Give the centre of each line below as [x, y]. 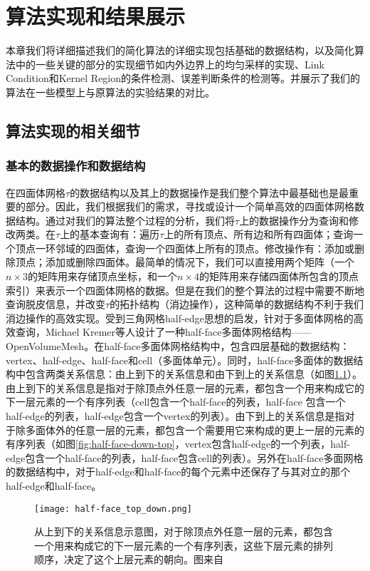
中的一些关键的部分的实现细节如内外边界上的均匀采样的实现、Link [170, 64]
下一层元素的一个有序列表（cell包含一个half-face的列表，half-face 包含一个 [176, 402]
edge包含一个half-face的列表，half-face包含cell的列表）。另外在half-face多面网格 [185, 457]
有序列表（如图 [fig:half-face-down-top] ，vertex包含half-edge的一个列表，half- [178, 444]
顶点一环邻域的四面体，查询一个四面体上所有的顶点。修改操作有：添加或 [185, 248]
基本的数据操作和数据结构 [76, 166]
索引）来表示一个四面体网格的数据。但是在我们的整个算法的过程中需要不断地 [185, 290]
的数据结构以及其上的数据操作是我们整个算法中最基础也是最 [210, 192]
